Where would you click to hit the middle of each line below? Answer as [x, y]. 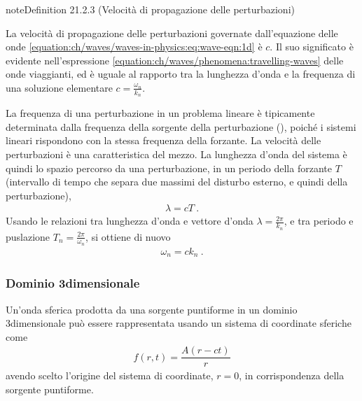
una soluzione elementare [59, 87]
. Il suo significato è [312, 47]
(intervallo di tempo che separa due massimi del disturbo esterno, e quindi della [177, 182]
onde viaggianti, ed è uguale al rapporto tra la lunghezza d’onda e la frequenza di [181, 74]
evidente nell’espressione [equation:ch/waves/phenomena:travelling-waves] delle [175, 60]
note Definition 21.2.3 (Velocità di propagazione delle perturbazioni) [150, 9]
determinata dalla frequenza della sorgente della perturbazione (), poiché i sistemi [181, 126]
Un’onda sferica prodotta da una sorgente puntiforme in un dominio [152, 309]
